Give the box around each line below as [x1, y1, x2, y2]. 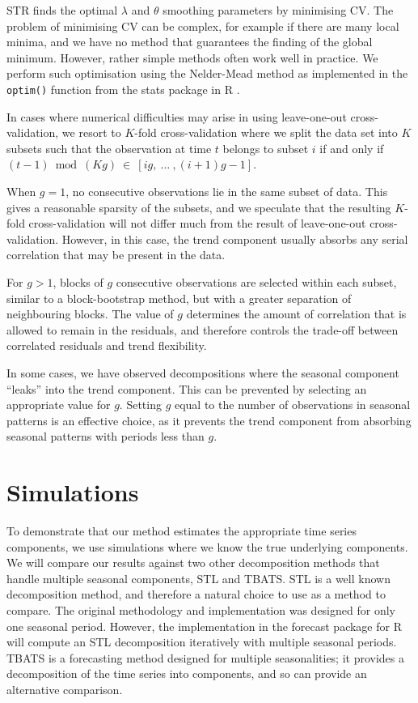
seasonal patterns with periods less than [6, 428, 205, 445]
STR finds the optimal [6, 2, 118, 18]
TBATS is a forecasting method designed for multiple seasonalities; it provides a [6, 649, 405, 666]
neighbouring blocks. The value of [6, 305, 174, 322]
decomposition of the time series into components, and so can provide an [6, 665, 367, 682]
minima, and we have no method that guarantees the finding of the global [6, 33, 373, 50]
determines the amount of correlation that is [186, 305, 407, 322]
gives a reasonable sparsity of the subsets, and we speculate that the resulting [6, 198, 391, 215]
